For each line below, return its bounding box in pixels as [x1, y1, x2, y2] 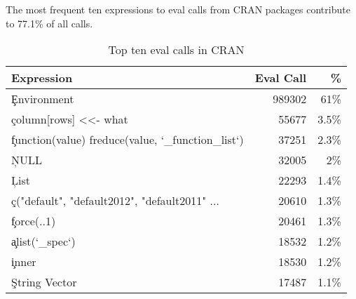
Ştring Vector [11, 274, 77, 291]
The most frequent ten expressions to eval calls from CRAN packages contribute [6, 2, 350, 16]
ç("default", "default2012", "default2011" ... [11, 192, 219, 209]
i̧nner [11, 253, 36, 270]
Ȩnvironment [11, 91, 74, 107]
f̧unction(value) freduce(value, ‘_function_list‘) [11, 131, 244, 148]
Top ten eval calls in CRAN [108, 41, 245, 58]
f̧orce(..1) [11, 213, 56, 230]
